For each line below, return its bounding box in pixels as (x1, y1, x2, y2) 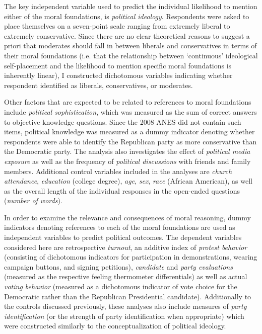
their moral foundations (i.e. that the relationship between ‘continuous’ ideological (4, 50, 258, 60)
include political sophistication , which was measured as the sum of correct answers (4, 106, 257, 117)
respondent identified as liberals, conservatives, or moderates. (4, 79, 193, 90)
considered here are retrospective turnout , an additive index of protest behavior (4, 241, 247, 252)
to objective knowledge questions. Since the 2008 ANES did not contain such (4, 116, 241, 127)
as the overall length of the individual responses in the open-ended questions (4, 185, 240, 196)
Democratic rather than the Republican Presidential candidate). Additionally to (4, 291, 251, 301)
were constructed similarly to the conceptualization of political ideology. (4, 320, 226, 331)
